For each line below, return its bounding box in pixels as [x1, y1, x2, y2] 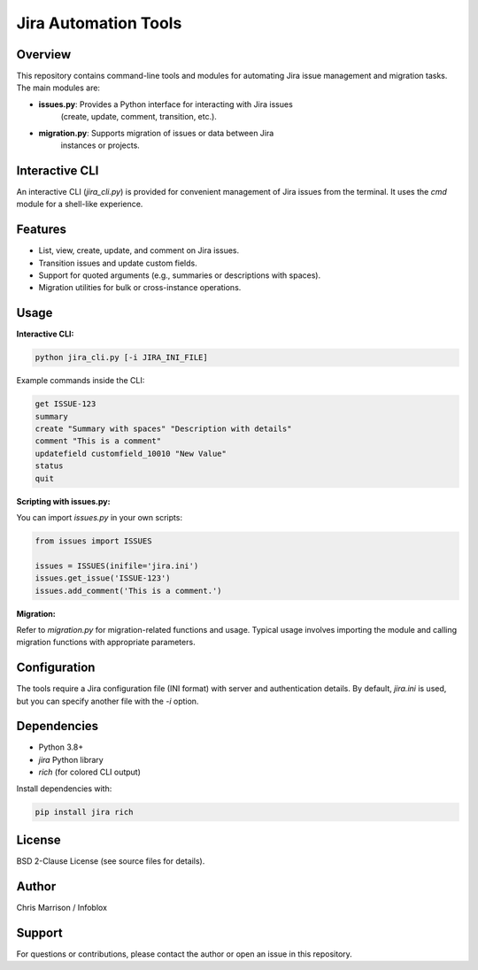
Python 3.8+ [38, 742, 84, 752]
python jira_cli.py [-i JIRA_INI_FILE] [35, 352, 208, 363]
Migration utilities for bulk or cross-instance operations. [38, 282, 242, 293]
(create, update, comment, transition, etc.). [60, 112, 217, 122]
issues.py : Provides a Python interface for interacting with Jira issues [38, 98, 294, 110]
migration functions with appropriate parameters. [16, 637, 196, 648]
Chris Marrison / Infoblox [16, 903, 108, 913]
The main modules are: [16, 82, 101, 93]
